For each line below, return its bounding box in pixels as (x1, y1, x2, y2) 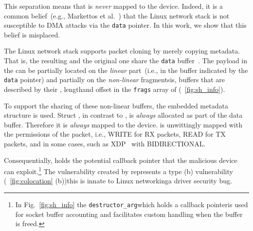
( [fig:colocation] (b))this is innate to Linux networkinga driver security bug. (4, 176, 232, 186)
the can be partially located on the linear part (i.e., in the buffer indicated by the (4, 65, 248, 75)
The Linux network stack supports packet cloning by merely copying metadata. (4, 46, 240, 56)
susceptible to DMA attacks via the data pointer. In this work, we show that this (4, 20, 247, 30)
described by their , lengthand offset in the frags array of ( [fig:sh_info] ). (4, 84, 225, 94)
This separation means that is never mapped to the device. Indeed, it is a (4, 1, 223, 11)
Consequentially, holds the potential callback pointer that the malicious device (4, 155, 237, 165)
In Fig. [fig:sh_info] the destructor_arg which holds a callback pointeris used (15, 199, 248, 209)
